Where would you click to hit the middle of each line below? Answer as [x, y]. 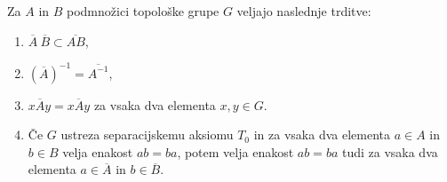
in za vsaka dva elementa [322, 135]
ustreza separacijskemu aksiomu [147, 135]
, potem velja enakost [235, 151]
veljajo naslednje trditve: [304, 11]
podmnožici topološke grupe [143, 11]
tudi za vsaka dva [390, 151]
